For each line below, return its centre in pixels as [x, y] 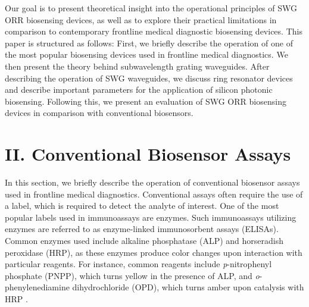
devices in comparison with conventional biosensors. [99, 113]
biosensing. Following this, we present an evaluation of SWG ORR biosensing [146, 101]
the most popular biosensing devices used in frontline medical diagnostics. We [146, 54]
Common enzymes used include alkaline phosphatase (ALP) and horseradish [144, 241]
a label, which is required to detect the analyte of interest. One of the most [142, 206]
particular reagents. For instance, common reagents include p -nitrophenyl [138, 264]
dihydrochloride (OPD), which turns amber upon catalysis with [188, 287]
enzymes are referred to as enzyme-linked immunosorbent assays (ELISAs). [142, 229]
